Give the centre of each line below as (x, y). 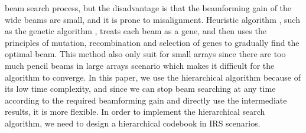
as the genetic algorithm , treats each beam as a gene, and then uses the (136, 31)
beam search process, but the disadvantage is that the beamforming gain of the (148, 8)
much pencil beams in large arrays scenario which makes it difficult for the (140, 65)
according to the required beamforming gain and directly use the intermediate (146, 100)
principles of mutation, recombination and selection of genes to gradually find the (152, 42)
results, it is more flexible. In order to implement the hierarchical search (135, 112)
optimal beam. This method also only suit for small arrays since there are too (145, 54)
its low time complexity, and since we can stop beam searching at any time (140, 89)
